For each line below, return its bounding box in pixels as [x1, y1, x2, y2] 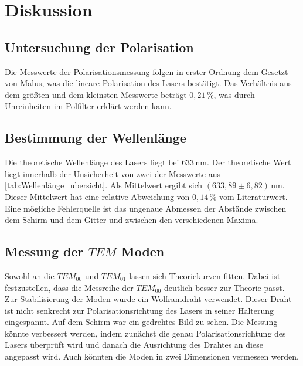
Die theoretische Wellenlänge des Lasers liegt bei [5, 156, 179, 168]
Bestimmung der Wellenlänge [5, 128, 186, 147]
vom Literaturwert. [219, 190, 288, 202]
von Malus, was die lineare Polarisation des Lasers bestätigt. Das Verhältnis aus [5, 77, 292, 89]
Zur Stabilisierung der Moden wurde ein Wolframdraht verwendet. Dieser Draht [5, 293, 292, 305]
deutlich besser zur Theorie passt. [164, 281, 285, 293]
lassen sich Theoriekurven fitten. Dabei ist [129, 269, 281, 282]
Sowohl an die [5, 269, 55, 282]
